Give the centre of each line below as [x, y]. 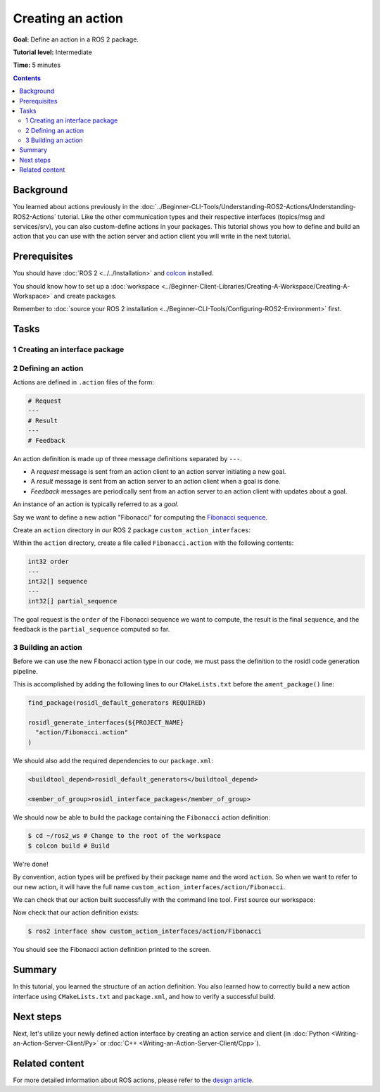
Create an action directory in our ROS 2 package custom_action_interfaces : [132, 530]
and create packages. [85, 296]
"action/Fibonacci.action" [82, 733]
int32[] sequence [58, 582]
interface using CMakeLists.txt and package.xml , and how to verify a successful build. [144, 996]
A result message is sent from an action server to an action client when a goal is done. [156, 482]
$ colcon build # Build [69, 846]
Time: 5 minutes [37, 65]
